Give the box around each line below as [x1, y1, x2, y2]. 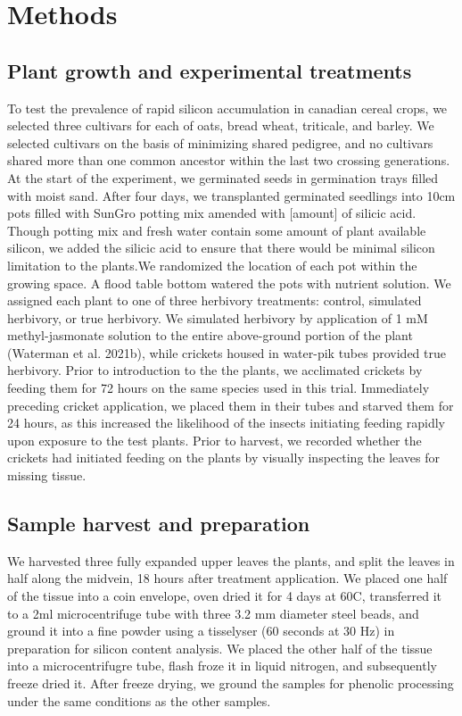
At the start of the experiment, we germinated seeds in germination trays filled [7, 168, 439, 187]
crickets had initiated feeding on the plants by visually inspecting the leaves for [7, 448, 441, 467]
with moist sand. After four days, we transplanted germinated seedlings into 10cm [7, 186, 456, 204]
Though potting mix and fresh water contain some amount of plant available [7, 221, 426, 239]
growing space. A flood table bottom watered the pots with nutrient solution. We [7, 273, 451, 292]
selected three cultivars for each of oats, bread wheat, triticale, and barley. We [7, 116, 434, 135]
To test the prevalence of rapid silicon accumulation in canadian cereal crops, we [7, 98, 448, 117]
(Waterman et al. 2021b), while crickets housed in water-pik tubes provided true [7, 343, 446, 362]
